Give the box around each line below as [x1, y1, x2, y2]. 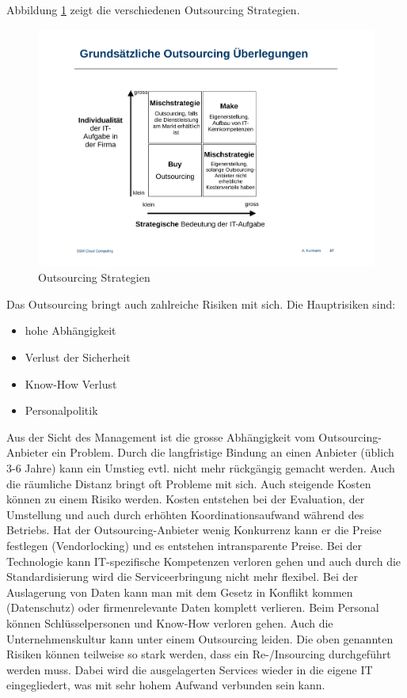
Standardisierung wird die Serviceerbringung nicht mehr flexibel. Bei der [6, 568, 358, 585]
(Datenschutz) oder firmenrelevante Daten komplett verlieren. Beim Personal [6, 599, 379, 616]
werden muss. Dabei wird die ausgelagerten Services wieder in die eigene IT [6, 661, 373, 677]
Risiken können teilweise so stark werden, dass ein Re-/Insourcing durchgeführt [6, 646, 391, 662]
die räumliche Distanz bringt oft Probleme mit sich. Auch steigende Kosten [6, 475, 371, 491]
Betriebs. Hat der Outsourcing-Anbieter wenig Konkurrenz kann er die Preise [6, 522, 382, 538]
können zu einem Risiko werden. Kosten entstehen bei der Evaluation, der [6, 491, 365, 507]
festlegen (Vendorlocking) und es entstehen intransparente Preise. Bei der [6, 537, 362, 553]
